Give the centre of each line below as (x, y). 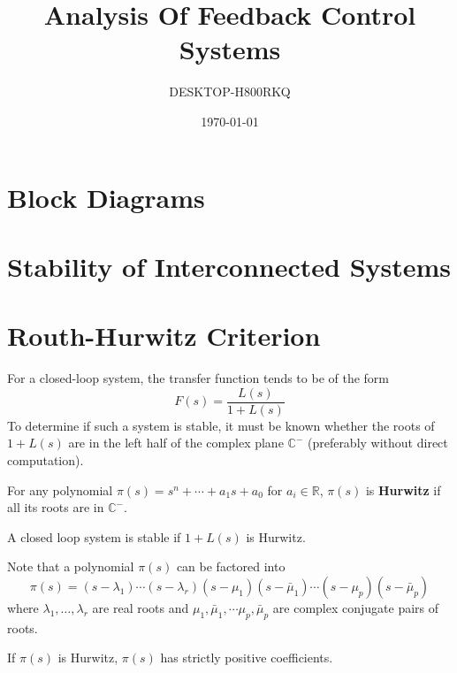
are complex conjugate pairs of (356, 608)
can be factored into (231, 566)
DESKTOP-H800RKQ (230, 92)
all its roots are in (56, 507)
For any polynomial (60, 489)
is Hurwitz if (403, 489)
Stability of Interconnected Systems (229, 266)
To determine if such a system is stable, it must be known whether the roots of (221, 425)
